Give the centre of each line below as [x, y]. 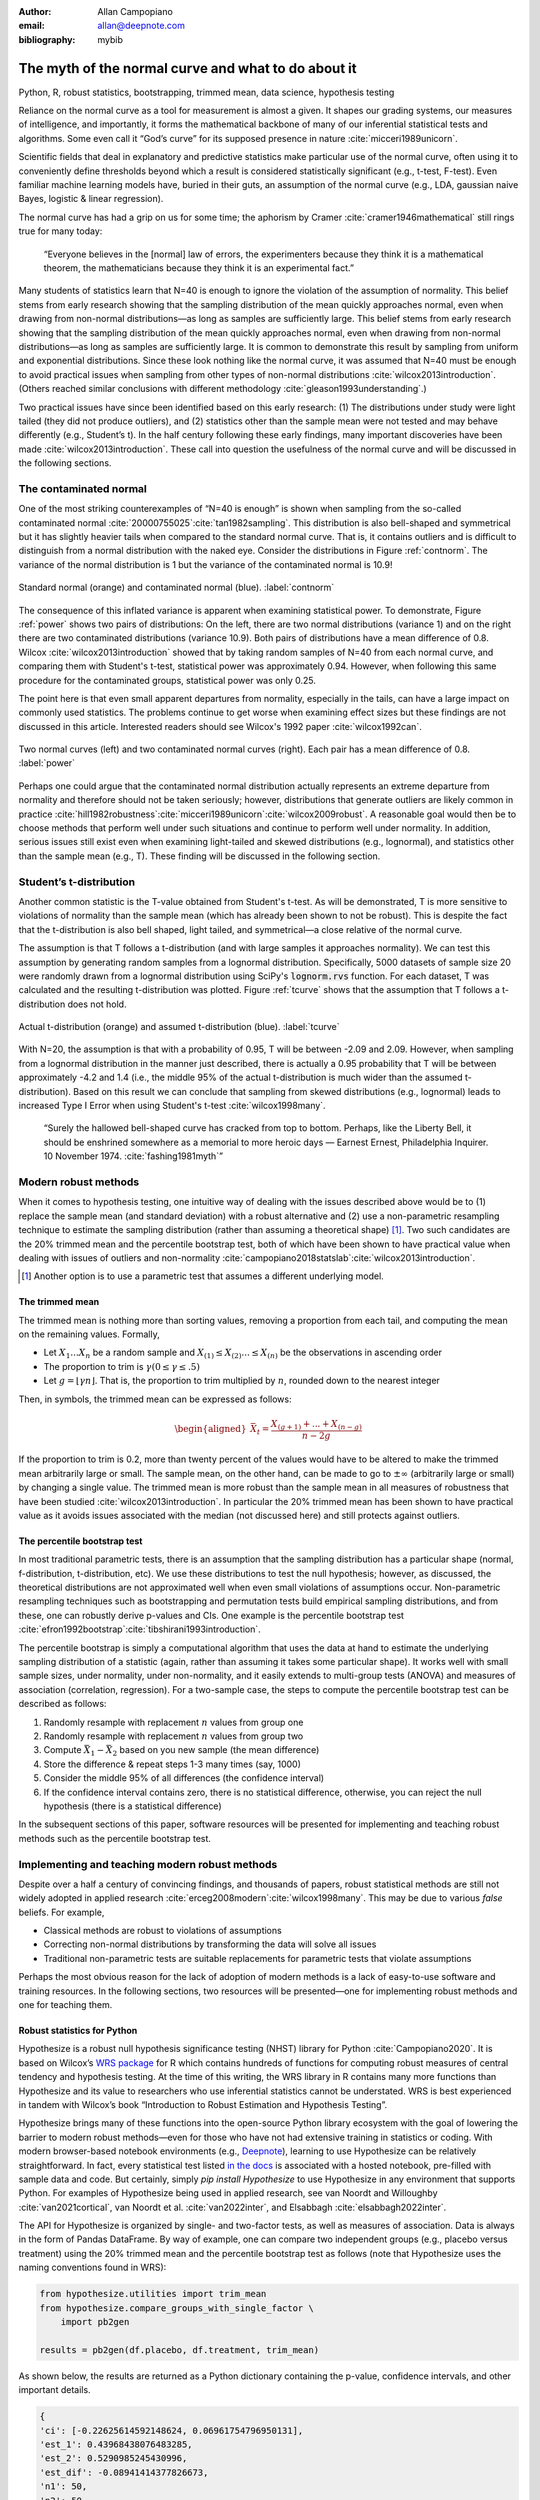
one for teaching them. [65, 2004]
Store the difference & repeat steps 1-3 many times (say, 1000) [172, 1764]
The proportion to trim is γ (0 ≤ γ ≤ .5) [121, 1366]
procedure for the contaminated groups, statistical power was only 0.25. [167, 680]
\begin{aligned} [210, 1429]
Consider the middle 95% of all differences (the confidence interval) [184, 1778]
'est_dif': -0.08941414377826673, [124, 2472]
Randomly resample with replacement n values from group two [173, 1736]
